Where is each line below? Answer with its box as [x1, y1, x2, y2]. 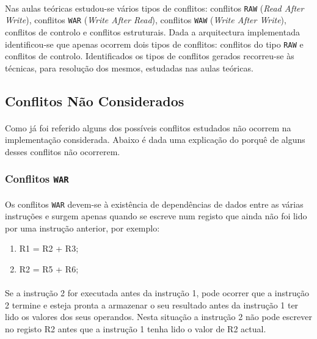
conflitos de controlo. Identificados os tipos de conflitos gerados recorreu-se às [5, 49, 294, 62]
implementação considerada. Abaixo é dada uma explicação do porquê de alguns [5, 133, 305, 146]
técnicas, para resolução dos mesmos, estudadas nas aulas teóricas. [5, 61, 253, 74]
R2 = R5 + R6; [19, 262, 79, 275]
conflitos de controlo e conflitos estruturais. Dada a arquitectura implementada [5, 25, 300, 38]
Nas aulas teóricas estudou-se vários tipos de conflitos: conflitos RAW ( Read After [5, 1, 304, 14]
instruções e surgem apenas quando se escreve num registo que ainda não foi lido [5, 210, 307, 222]
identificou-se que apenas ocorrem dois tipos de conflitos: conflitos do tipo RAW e [5, 37, 304, 50]
